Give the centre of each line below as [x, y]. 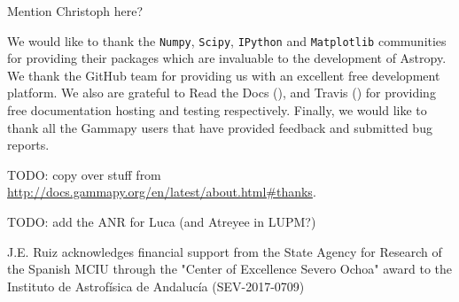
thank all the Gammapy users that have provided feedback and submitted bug [220, 127]
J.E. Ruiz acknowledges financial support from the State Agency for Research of [225, 251]
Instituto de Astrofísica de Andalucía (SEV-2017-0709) [156, 286]
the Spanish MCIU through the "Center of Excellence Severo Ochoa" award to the [230, 269]
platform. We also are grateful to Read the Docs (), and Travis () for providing [222, 93]
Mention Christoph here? [75, 11]
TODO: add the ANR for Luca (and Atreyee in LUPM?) [162, 221]
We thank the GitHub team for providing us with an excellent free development [224, 75]
